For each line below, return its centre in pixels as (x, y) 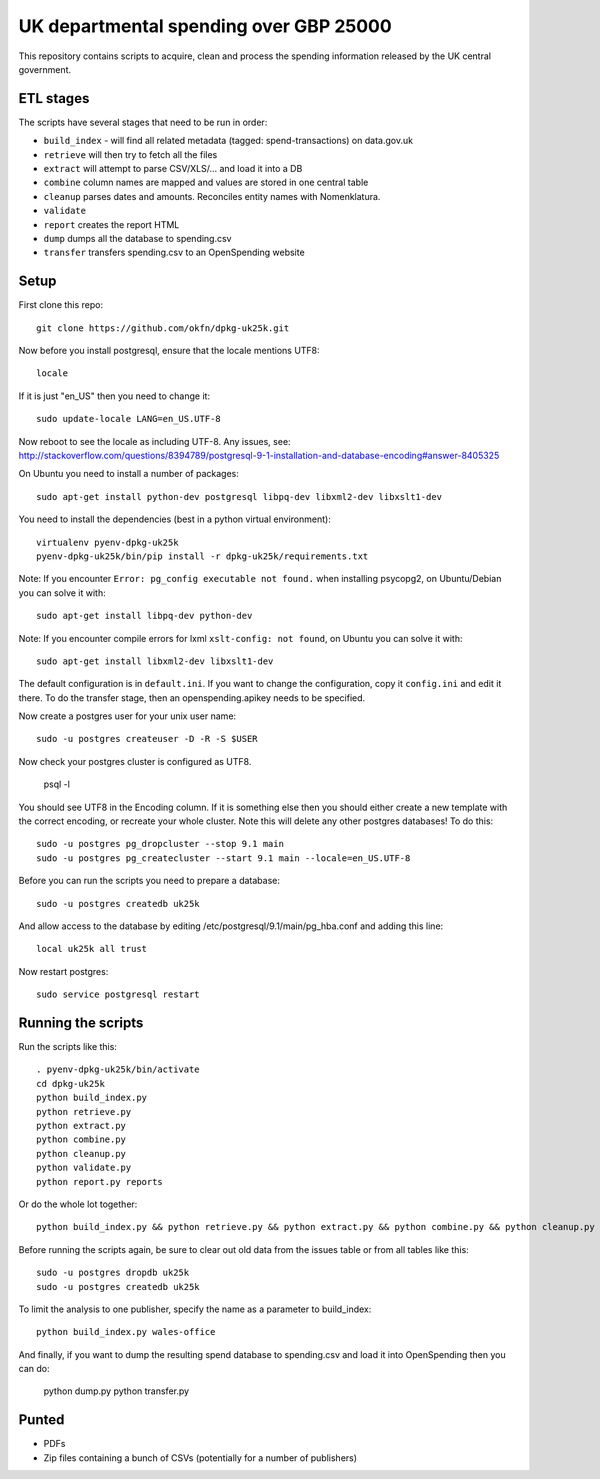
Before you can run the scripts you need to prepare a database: (149, 881)
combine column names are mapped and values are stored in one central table (206, 182)
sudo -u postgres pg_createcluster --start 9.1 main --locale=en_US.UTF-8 (223, 858)
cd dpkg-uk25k (70, 1083)
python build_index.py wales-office (126, 1332)
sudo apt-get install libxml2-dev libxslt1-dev (155, 661)
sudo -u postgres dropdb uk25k (113, 1273)
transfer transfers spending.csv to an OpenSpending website (174, 252)
